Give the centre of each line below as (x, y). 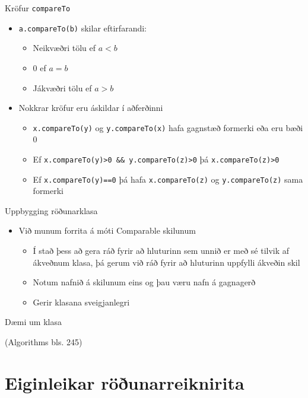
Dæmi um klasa (33, 322)
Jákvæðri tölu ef (62, 87)
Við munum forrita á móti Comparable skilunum (107, 230)
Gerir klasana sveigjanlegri (81, 302)
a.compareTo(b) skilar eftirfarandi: (82, 28)
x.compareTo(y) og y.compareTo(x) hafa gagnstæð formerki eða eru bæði (168, 127)
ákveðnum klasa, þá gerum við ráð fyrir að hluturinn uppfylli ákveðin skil (166, 262)
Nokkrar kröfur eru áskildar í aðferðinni (91, 108)
